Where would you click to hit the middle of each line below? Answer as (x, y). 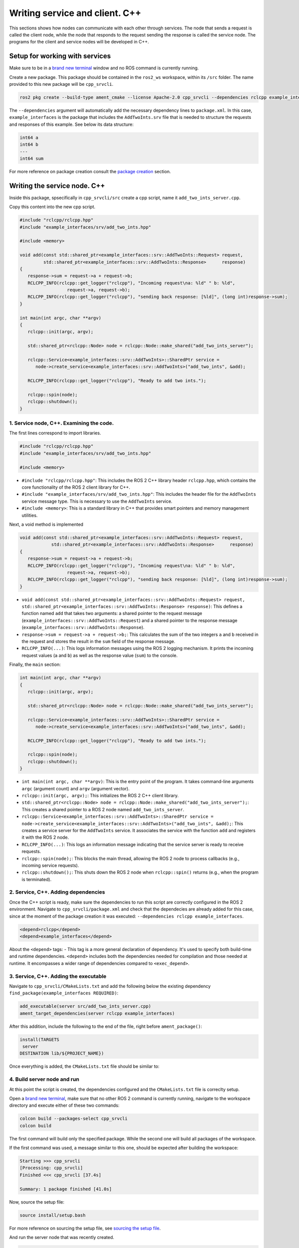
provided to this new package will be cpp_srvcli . (61, 84)
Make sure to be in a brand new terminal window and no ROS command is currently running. (104, 68)
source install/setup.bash (53, 1215)
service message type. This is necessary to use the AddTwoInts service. (97, 501)
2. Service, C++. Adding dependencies (57, 892)
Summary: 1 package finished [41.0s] (66, 1189)
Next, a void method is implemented (46, 524)
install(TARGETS (40, 1039)
